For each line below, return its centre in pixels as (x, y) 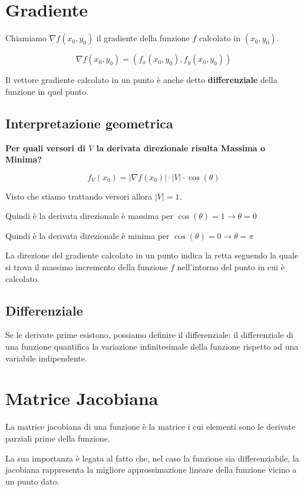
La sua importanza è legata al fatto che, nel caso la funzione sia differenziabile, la (152, 458)
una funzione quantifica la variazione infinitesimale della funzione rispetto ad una (152, 346)
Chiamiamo (26, 38)
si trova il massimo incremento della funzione (87, 267)
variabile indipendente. (46, 358)
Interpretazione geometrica (89, 123)
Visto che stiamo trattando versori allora (79, 196)
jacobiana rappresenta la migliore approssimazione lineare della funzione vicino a (151, 470)
